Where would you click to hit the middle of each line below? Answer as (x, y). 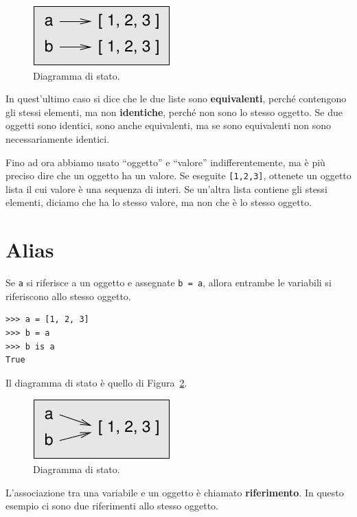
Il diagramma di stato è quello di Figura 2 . (96, 382)
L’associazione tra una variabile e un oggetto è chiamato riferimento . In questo (175, 492)
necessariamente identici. (58, 138)
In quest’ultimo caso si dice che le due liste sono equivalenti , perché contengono (176, 99)
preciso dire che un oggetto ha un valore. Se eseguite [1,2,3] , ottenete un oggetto (178, 175)
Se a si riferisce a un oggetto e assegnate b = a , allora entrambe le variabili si (169, 283)
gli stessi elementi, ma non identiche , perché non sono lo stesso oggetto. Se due (174, 112)
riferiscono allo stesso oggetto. (68, 296)
